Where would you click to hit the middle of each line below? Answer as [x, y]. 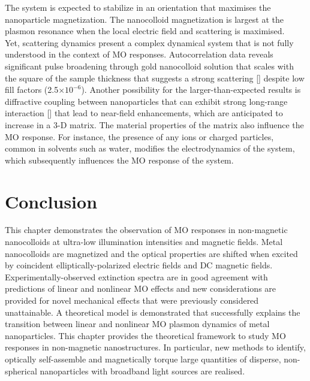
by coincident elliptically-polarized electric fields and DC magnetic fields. [139, 265]
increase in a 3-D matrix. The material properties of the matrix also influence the [154, 124]
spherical [21, 371]
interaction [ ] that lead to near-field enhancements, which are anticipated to [144, 113]
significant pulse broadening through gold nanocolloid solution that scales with [149, 66]
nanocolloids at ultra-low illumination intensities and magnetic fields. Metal [144, 242]
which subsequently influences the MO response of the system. [119, 160]
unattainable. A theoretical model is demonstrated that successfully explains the [153, 312]
